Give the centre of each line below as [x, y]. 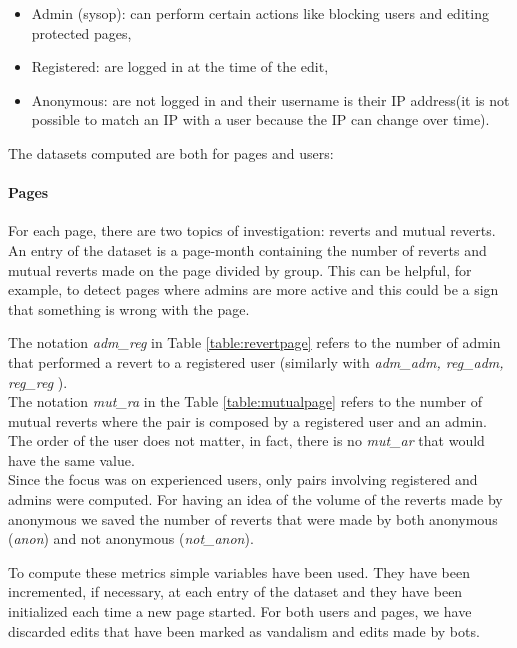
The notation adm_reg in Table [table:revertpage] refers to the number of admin [254, 342]
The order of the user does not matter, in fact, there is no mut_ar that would [246, 440]
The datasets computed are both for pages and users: [171, 152]
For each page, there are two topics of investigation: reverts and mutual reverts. [252, 230]
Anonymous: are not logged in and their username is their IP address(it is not [270, 99]
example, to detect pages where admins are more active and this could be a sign [253, 289]
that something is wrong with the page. [129, 308]
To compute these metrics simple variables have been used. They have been [239, 571]
